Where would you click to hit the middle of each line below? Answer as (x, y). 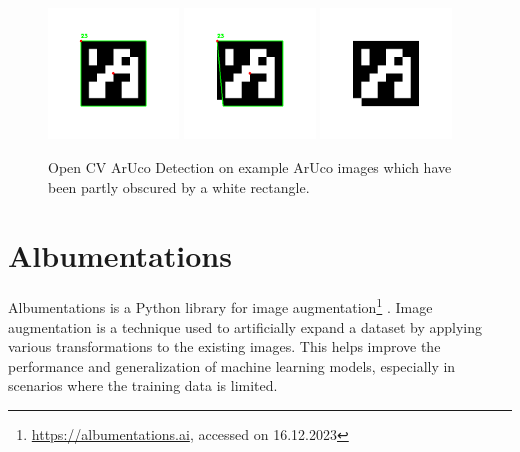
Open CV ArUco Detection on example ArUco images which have (250, 167)
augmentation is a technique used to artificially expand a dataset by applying (245, 326)
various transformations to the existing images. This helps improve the (224, 346)
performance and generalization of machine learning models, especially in (232, 365)
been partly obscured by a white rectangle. (179, 186)
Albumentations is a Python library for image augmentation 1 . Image (220, 305)
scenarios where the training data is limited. (143, 385)
